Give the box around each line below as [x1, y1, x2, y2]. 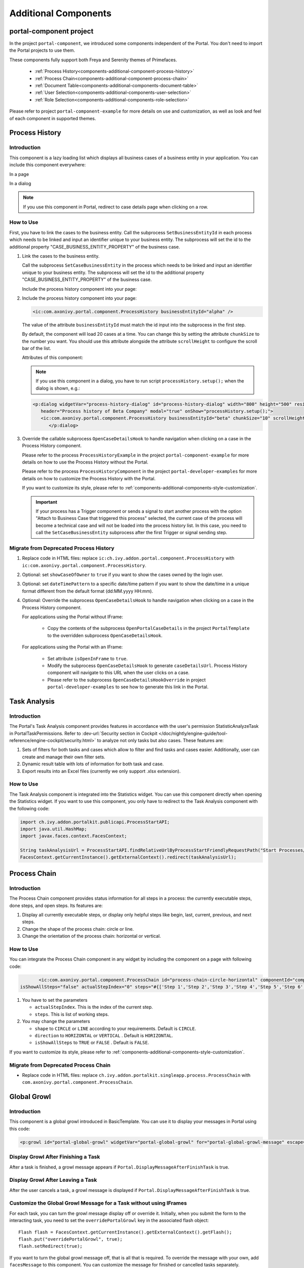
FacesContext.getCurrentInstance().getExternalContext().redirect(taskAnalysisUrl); [20, 855, 237, 860]
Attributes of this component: [22, 355, 84, 361]
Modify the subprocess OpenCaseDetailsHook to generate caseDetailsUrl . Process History [47, 662, 248, 668]
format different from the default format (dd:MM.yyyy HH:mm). [22, 588, 154, 594]
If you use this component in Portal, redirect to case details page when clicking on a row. [23, 203, 209, 210]
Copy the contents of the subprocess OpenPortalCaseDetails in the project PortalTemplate [47, 625, 250, 631]
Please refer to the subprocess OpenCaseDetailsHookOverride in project [47, 677, 206, 683]
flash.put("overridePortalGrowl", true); [18, 1237, 123, 1242]
